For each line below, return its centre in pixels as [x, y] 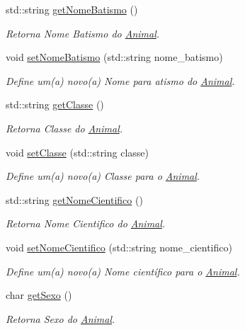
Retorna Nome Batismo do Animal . [83, 33]
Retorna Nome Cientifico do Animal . [86, 223]
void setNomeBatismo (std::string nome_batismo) [114, 57]
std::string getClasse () [55, 104]
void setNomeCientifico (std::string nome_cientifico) [119, 247]
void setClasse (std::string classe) [78, 152]
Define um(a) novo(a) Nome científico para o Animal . [123, 271]
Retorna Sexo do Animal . [61, 318]
